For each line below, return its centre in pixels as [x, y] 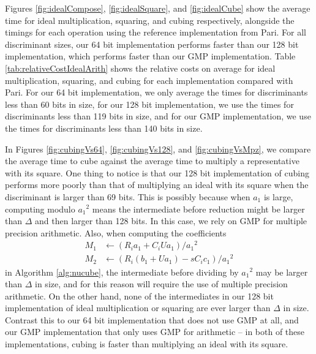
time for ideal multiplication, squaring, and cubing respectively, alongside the [150, 20]
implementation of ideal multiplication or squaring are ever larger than [138, 308]
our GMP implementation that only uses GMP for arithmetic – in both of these [155, 332]
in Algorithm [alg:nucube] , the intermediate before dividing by [122, 272]
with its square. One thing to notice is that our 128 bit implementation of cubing [157, 172]
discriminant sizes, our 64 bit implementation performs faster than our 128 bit [152, 44]
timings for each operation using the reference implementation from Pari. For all [156, 32]
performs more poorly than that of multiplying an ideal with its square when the [157, 185]
